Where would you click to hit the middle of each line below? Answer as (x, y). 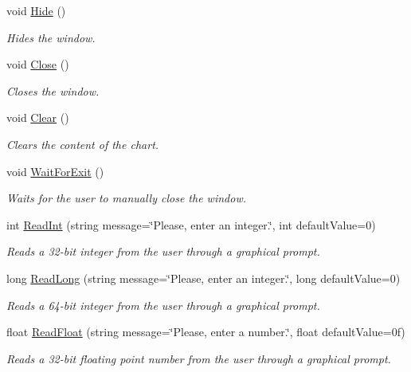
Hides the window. (51, 37)
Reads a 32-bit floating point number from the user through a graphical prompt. (199, 358)
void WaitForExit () (55, 171)
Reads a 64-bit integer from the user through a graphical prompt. (163, 305)
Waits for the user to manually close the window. (126, 198)
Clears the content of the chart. (83, 144)
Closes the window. (53, 90)
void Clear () (38, 117)
